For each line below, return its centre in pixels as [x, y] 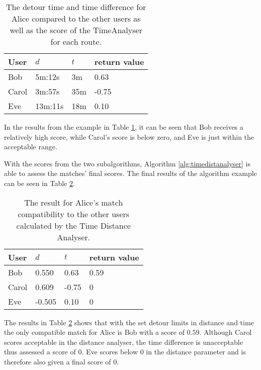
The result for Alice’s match [74, 202]
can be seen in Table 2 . [39, 183]
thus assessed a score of [40, 352]
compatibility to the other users [74, 214]
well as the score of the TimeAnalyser [76, 30]
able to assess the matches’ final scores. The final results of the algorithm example [130, 173]
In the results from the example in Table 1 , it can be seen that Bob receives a [124, 127]
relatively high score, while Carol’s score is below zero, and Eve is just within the [129, 136]
